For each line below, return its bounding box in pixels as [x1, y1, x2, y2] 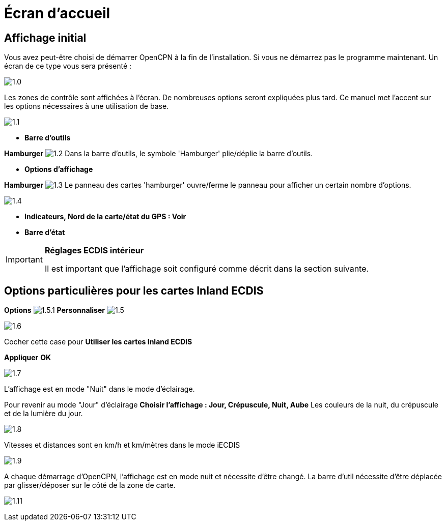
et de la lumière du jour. [4, 409, 83, 418]
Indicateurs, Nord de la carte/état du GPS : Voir [24, 212, 186, 221]
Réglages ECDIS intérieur [44, 245, 144, 256]
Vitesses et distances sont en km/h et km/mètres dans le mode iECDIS [4, 441, 240, 450]
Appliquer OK [4, 353, 51, 362]
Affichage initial [4, 31, 87, 44]
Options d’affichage [24, 165, 93, 174]
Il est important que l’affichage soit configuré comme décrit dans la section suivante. [44, 264, 369, 274]
